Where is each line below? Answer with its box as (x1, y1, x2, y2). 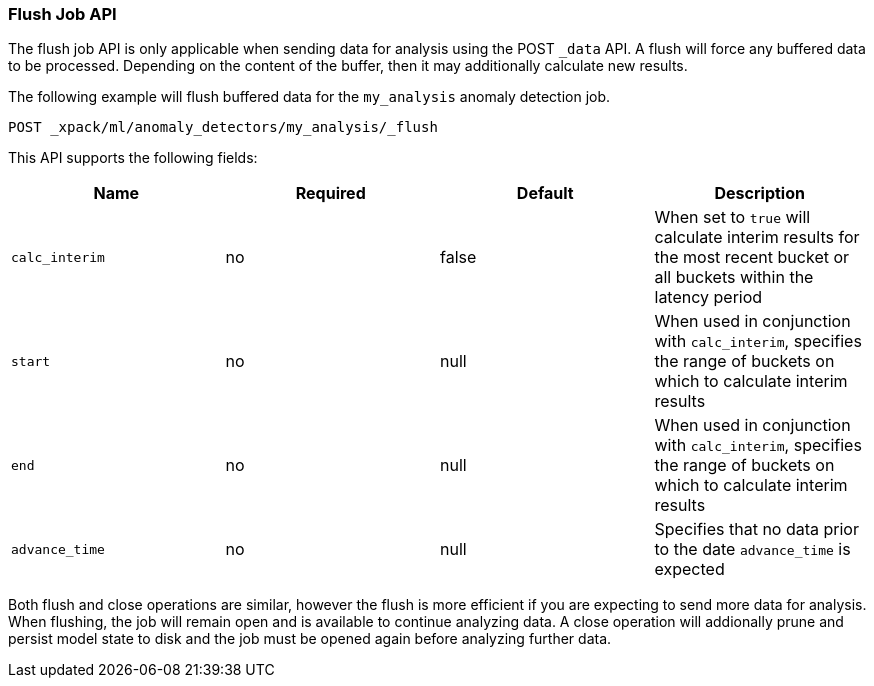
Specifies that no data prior (654, 519, 859, 540)
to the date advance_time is (654, 539, 851, 560)
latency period (654, 287, 763, 308)
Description (714, 183, 805, 204)
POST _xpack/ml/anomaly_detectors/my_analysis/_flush (8, 119, 438, 136)
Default (516, 183, 574, 204)
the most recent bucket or (654, 247, 850, 268)
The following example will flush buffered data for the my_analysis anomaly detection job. (8, 88, 611, 106)
